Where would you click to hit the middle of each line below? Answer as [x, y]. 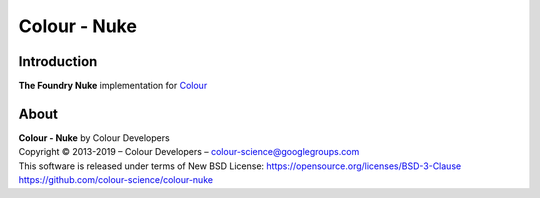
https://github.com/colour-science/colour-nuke [116, 180]
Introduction [58, 61]
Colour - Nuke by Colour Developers [94, 137]
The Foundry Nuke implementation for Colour [113, 86]
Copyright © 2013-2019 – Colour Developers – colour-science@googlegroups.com [189, 152]
